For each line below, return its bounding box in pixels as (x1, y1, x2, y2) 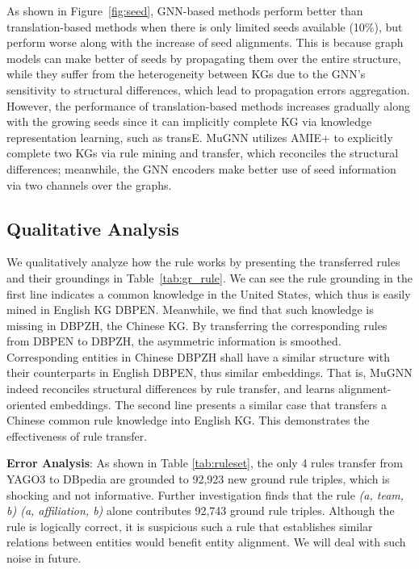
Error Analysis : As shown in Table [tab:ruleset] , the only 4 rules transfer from (6, 454, 403, 471)
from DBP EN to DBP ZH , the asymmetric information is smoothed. (6, 333, 341, 349)
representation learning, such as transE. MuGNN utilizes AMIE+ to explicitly (6, 128, 393, 145)
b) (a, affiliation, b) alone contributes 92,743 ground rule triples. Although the (6, 502, 395, 519)
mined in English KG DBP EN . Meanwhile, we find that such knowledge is (6, 301, 374, 318)
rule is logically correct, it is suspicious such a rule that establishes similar (6, 517, 373, 534)
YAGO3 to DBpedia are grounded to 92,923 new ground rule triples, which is (6, 471, 390, 487)
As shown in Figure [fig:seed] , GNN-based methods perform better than (6, 2, 363, 19)
